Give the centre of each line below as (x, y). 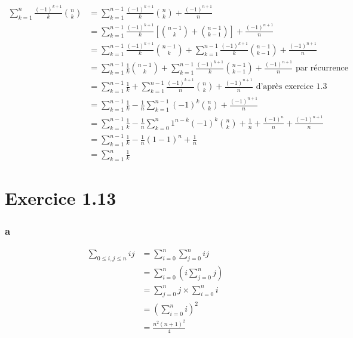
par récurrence (322, 68)
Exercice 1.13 (61, 198)
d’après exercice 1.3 (291, 87)
